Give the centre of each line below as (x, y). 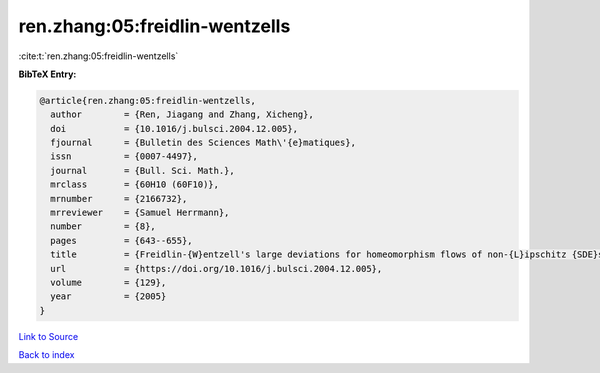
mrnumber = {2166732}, (119, 198)
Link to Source (48, 336)
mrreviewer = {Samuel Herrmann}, (140, 213)
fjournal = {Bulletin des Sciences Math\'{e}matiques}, (203, 143)
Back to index (46, 355)
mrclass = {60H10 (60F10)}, (135, 184)
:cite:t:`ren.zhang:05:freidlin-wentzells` (98, 56)
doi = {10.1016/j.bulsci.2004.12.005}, (174, 128)
